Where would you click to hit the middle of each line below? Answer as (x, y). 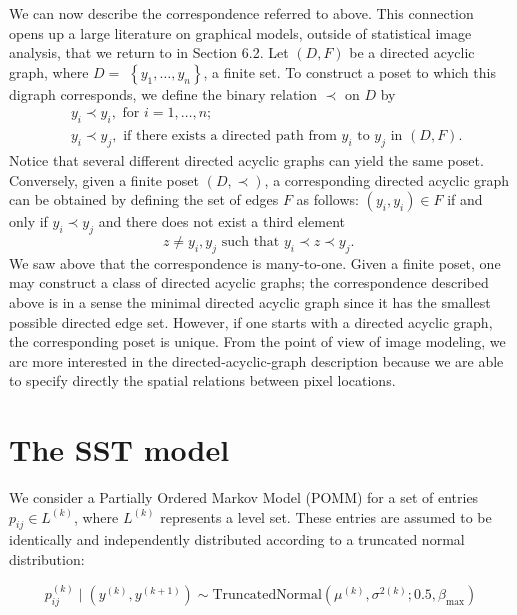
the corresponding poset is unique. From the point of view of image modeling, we (257, 341)
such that (250, 242)
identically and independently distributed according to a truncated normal (237, 539)
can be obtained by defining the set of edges (144, 199)
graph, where (49, 71)
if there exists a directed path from (230, 136)
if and (465, 199)
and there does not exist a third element (222, 221)
